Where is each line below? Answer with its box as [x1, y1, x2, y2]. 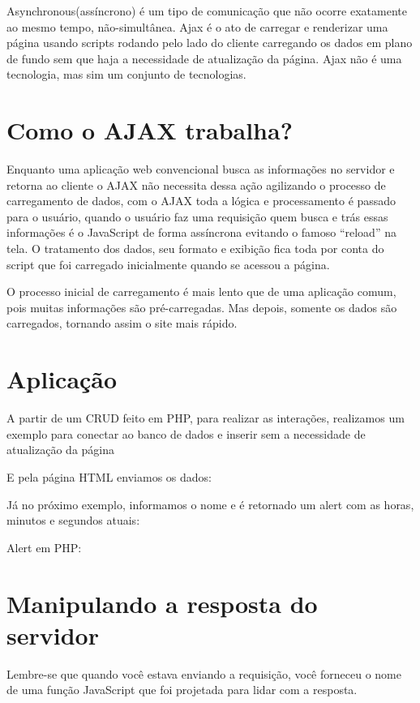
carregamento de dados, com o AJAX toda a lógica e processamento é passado [6, 192, 396, 209]
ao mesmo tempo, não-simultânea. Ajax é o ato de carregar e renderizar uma [6, 18, 388, 35]
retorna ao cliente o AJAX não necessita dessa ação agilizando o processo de [6, 176, 386, 193]
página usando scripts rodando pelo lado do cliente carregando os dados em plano [6, 34, 413, 51]
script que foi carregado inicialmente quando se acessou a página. [6, 255, 330, 272]
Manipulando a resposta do [6, 586, 318, 619]
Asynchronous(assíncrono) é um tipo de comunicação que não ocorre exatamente [6, 2, 407, 19]
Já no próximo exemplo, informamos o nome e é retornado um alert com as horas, [6, 495, 414, 512]
